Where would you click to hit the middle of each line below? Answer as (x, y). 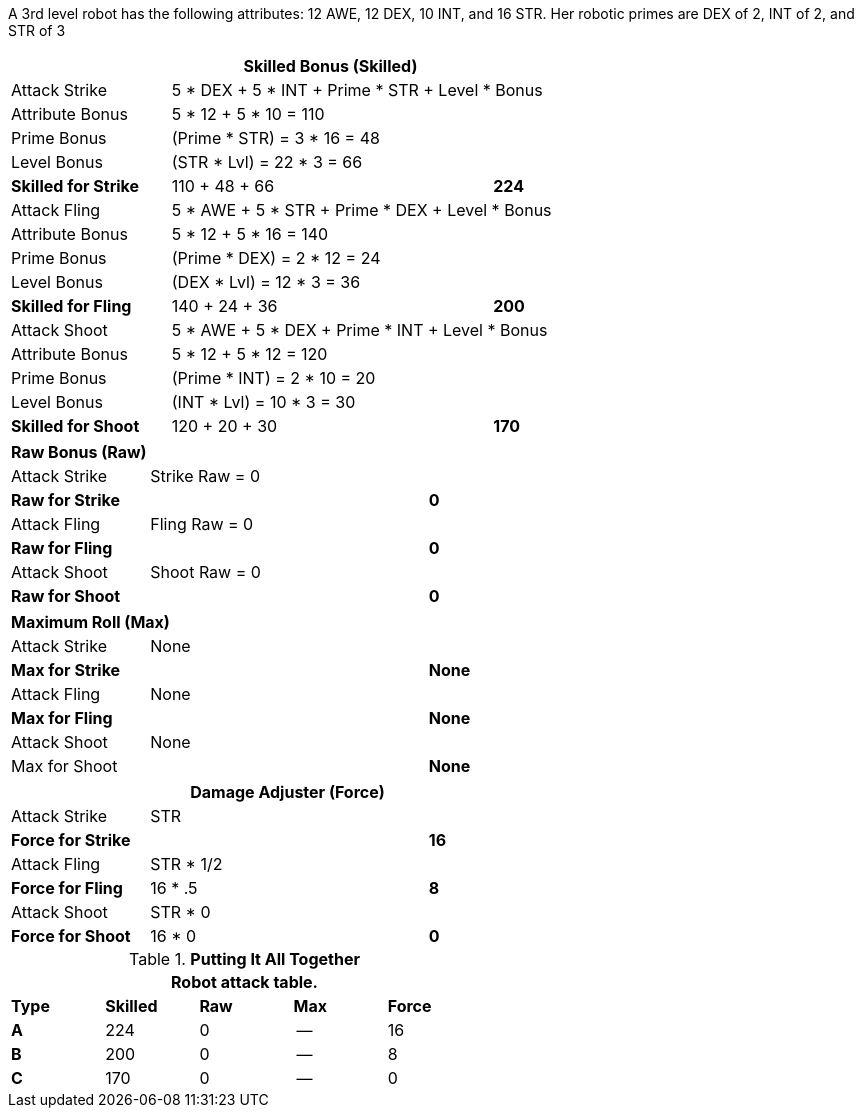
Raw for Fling (62, 548)
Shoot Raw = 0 (205, 572)
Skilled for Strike (75, 186)
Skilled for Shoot (75, 426)
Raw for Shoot (66, 596)
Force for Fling (67, 888)
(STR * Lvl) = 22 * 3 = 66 (267, 162)
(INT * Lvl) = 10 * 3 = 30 (263, 402)
